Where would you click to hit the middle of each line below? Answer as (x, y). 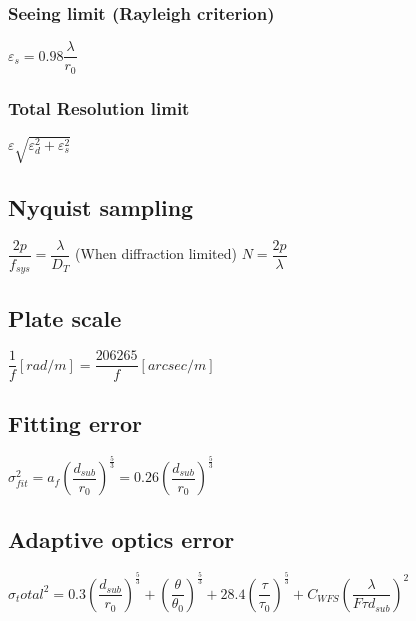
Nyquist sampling (101, 206)
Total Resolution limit (99, 107)
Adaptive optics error (121, 539)
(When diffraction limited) (156, 253)
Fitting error (75, 422)
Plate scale (65, 317)
